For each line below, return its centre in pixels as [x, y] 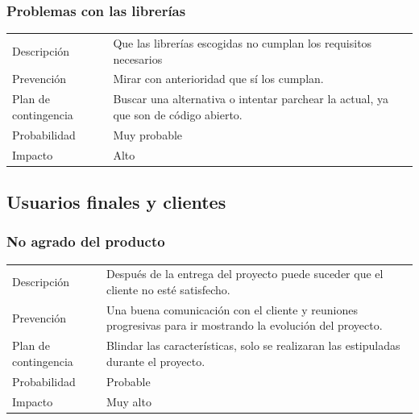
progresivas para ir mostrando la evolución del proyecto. [244, 325]
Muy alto [129, 401]
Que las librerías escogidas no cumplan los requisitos [243, 42]
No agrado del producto [86, 241]
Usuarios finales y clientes [116, 202]
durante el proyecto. [156, 361]
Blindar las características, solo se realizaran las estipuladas [253, 345]
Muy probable [148, 134]
